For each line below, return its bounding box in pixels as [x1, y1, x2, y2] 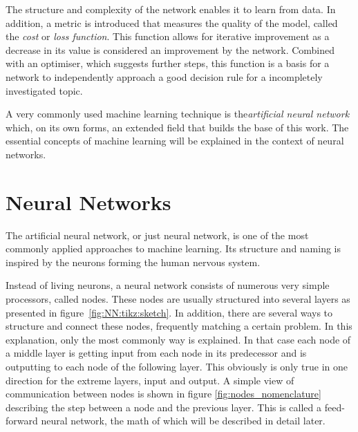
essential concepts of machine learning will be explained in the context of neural [6, 133, 344, 148]
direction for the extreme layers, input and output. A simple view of [6, 373, 294, 387]
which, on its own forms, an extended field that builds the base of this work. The [6, 120, 349, 134]
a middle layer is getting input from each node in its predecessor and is [6, 346, 307, 360]
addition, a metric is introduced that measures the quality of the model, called [6, 15, 338, 30]
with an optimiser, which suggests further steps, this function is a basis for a [6, 56, 330, 71]
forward [6, 413, 38, 428]
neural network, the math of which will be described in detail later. [41, 413, 326, 428]
